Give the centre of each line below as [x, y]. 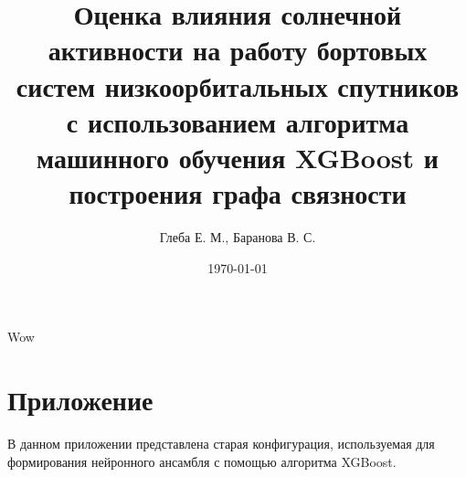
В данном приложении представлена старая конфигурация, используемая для [221, 443]
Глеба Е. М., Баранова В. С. [238, 237]
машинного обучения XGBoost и [238, 157]
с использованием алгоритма [238, 121]
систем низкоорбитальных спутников [238, 85]
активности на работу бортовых [238, 50]
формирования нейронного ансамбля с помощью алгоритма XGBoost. [202, 461]
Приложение [80, 400]
